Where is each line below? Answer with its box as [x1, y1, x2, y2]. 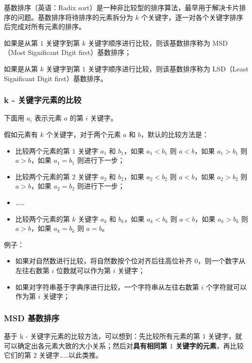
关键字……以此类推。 [39, 350, 103, 360]
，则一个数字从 [198, 256, 246, 266]
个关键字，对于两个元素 [46, 129, 121, 139]
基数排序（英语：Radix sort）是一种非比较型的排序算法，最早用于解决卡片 [4, 2, 239, 12]
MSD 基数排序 [4, 311, 60, 324]
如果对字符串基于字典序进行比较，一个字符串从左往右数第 [15, 281, 199, 292]
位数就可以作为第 [56, 265, 111, 275]
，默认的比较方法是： [141, 129, 209, 139]
